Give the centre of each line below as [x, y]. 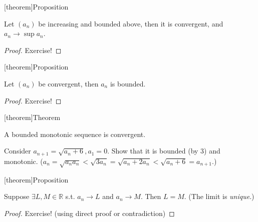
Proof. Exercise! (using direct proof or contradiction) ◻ [89, 213]
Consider [18, 151]
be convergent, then [68, 83]
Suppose [17, 196]
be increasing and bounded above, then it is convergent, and [131, 23]
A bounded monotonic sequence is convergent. [75, 134]
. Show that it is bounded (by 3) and [164, 151]
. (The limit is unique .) [219, 196]
